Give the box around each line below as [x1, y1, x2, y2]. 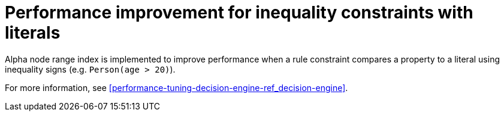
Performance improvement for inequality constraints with [5, 2, 473, 23]
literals [5, 23, 61, 43]
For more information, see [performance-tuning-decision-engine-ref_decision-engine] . [5, 82, 348, 93]
